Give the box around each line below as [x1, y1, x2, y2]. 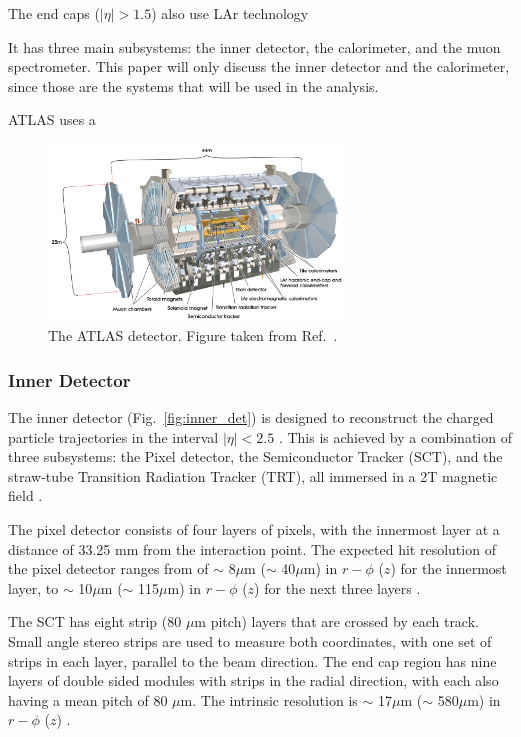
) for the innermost [390, 558, 507, 579]
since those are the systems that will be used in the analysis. [8, 75, 379, 96]
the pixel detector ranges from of [8, 558, 209, 579]
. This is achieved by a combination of [278, 426, 512, 447]
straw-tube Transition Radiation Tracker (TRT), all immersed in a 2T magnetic [8, 465, 498, 486]
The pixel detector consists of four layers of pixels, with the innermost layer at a [8, 519, 500, 540]
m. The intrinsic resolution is [180, 689, 358, 710]
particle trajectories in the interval [8, 426, 219, 447]
